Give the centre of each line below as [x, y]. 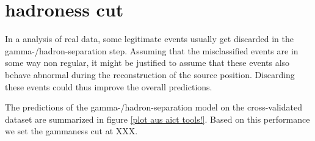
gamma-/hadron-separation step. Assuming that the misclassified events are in [152, 50]
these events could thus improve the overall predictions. [109, 86]
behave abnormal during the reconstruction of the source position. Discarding [150, 74]
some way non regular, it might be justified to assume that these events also [147, 63]
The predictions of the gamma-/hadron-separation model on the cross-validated [154, 107]
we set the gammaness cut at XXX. [71, 131]
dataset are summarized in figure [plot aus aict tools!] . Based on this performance [157, 119]
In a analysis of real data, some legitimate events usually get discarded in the [150, 39]
